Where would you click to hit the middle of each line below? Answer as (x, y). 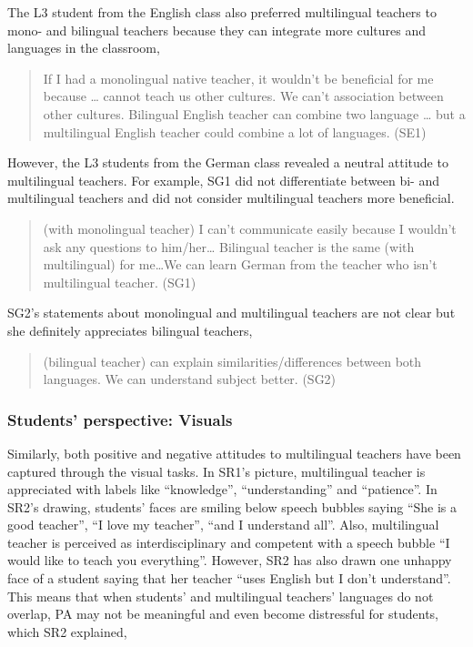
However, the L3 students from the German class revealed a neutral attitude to (228, 162)
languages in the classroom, (84, 48)
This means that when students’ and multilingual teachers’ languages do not (221, 596)
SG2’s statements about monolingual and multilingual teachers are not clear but (231, 313)
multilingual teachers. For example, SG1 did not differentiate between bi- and (223, 180)
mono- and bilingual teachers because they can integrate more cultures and (217, 30)
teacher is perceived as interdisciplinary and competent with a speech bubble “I (229, 542)
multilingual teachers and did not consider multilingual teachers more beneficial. (231, 198)
